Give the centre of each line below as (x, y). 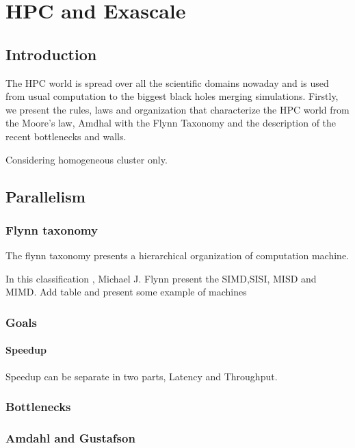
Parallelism (45, 196)
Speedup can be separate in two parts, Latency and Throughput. (142, 376)
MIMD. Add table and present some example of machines (126, 292)
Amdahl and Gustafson (70, 437)
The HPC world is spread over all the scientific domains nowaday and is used (167, 82)
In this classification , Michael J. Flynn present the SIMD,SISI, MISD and (161, 278)
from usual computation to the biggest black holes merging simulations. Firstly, (172, 96)
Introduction (51, 54)
